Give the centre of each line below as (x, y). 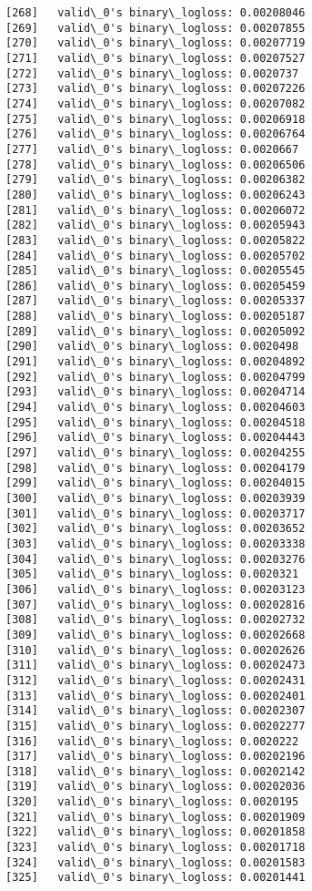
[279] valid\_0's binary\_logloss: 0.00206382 (156, 180)
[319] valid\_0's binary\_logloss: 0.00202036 (156, 787)
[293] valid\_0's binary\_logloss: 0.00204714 (156, 392)
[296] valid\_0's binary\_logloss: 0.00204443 (156, 438)
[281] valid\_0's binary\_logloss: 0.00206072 (156, 210)
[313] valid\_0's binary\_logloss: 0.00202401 (156, 696)
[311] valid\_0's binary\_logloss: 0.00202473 (156, 666)
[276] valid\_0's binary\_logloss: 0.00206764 (156, 134)
